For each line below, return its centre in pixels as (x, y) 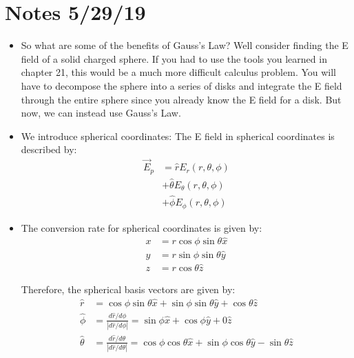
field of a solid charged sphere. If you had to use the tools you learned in (174, 58)
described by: (49, 149)
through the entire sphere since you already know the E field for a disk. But (181, 99)
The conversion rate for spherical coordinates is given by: (142, 227)
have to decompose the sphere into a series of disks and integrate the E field (181, 85)
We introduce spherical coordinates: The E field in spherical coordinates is (178, 136)
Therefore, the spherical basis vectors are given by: (128, 289)
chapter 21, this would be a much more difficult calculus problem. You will (179, 72)
